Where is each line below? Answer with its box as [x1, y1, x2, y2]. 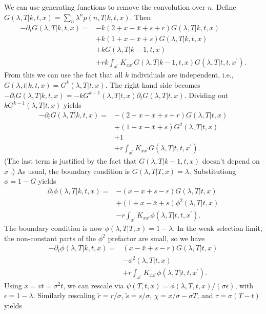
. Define [212, 2, 236, 12]
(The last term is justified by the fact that [4, 155, 137, 166]
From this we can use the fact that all [4, 69, 123, 80]
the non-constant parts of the [4, 232, 96, 243]
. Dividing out [184, 89, 229, 100]
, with [235, 280, 254, 290]
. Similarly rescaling [33, 290, 95, 301]
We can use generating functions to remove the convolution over [4, 2, 206, 12]
